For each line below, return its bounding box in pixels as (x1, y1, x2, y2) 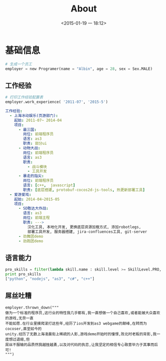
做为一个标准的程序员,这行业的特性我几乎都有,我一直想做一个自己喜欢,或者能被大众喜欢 (5, 310, 161, 315)
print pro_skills (5, 272, 41, 277)
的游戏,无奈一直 (5, 316, 34, 321)
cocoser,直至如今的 (5, 326, 42, 331)
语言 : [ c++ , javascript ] (23, 183, 76, 188)
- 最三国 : (18, 127, 37, 132)
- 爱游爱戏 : (9, 192, 31, 197)
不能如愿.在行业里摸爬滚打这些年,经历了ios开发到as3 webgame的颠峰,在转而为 (5, 321, 147, 326)
